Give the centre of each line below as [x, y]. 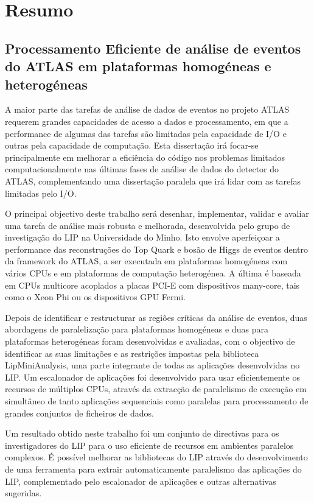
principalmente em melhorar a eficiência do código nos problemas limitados [145, 157]
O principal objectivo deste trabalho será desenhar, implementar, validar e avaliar [157, 213]
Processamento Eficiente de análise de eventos [153, 48]
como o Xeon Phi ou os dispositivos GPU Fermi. [95, 297]
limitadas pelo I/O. [41, 193]
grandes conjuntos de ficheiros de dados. [79, 413]
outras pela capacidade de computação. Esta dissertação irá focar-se [132, 145]
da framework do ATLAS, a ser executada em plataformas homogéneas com [146, 261]
